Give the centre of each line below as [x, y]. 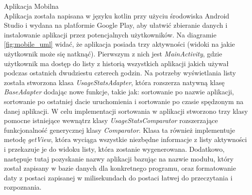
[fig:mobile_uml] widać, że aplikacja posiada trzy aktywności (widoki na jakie [119, 44]
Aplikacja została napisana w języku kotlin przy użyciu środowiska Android [117, 15]
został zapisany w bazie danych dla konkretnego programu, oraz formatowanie [120, 168]
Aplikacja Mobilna [31, 6]
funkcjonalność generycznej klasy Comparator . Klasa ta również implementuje [119, 130]
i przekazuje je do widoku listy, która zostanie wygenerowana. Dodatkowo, [114, 149]
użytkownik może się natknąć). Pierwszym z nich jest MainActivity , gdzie [113, 53]
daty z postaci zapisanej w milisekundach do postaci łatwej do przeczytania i [118, 177]
